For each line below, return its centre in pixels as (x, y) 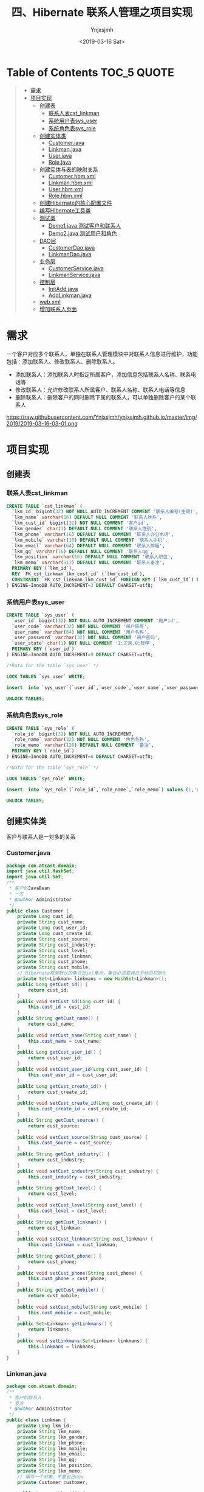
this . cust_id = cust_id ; (59, 1007)
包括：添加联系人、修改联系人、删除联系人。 (62, 361)
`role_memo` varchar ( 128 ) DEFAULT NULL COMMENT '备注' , (83, 745)
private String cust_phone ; (53, 962)
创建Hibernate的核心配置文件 (76, 203)
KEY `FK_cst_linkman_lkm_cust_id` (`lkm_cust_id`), (79, 574)
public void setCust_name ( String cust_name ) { (77, 1035)
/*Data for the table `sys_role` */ (53, 768)
